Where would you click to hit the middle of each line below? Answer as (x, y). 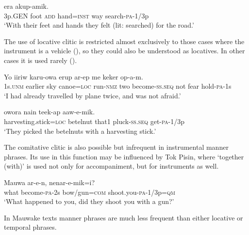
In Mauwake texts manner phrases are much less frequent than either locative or (124, 217)
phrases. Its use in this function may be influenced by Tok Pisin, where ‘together (124, 156)
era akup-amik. (26, 6)
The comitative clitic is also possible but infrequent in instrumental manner (116, 147)
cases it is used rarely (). (41, 60)
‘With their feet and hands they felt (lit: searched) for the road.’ (99, 25)
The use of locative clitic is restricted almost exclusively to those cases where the (124, 41)
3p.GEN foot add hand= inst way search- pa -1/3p (76, 15)
